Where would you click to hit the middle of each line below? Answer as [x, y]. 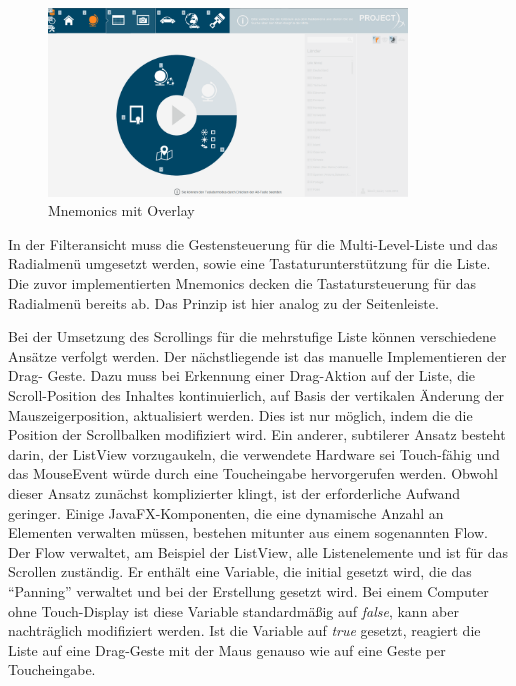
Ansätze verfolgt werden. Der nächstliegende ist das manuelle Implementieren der [257, 355]
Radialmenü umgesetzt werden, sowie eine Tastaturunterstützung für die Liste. [249, 263]
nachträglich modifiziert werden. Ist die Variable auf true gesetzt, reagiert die [244, 630]
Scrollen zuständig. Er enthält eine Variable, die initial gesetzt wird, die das [240, 571]
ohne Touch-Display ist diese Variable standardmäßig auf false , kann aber [233, 610]
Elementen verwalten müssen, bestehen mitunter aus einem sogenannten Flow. [248, 532]
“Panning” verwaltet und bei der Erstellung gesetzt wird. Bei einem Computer [248, 590]
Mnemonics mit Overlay [121, 210]
